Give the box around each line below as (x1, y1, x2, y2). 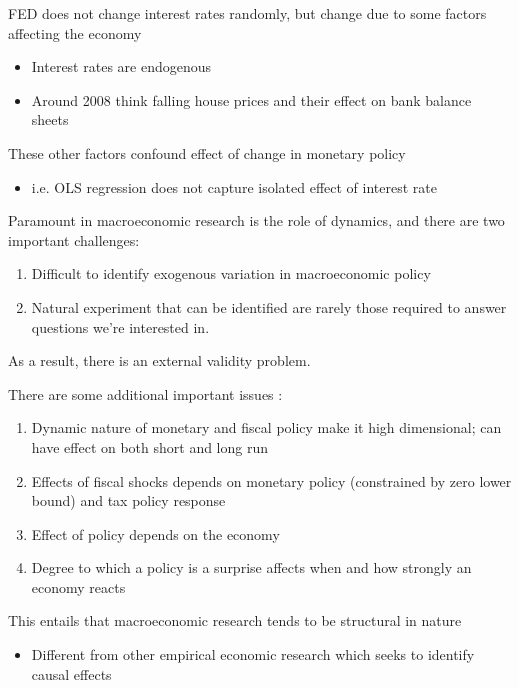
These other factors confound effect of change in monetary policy (8, 142, 406, 163)
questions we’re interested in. (31, 316, 210, 337)
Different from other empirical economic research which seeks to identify (31, 644, 475, 665)
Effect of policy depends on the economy (31, 523, 280, 544)
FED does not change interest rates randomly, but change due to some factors (8, 3, 487, 23)
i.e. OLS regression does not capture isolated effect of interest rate (31, 176, 437, 197)
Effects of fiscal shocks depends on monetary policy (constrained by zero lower (31, 470, 512, 491)
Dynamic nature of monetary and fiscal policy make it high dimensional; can (31, 417, 502, 438)
